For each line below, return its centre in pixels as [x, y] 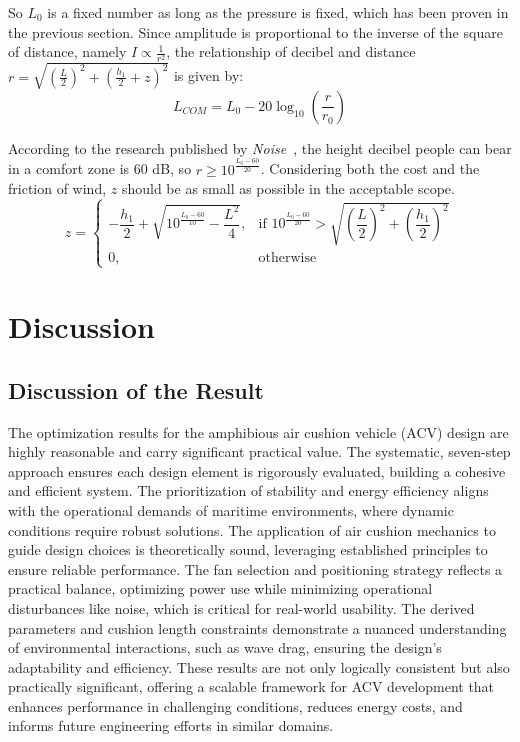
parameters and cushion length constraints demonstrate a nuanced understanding [257, 627]
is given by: [208, 75]
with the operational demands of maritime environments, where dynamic [231, 509]
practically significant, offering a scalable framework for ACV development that [251, 686]
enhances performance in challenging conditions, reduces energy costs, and [235, 705]
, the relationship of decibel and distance [291, 51]
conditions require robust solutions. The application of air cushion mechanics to [252, 529]
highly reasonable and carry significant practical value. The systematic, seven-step [259, 451]
